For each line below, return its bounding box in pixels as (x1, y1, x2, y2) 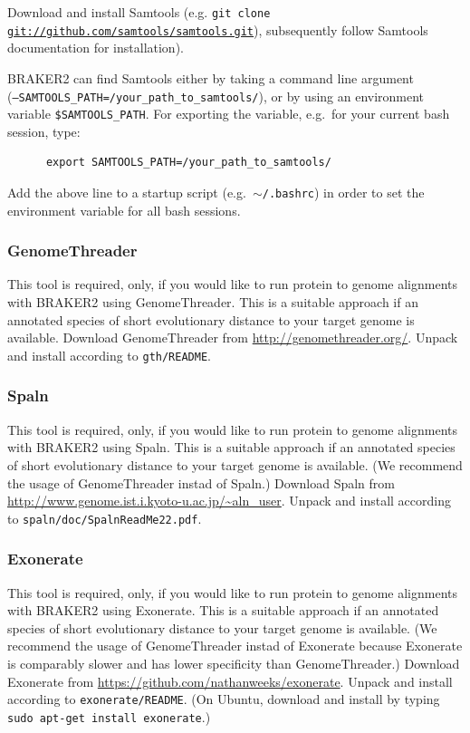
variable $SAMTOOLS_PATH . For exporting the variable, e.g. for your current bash (7, 104, 450, 123)
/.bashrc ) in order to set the (262, 183, 425, 201)
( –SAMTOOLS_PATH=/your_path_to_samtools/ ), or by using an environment (7, 86, 425, 105)
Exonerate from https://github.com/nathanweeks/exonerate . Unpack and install (7, 671, 453, 690)
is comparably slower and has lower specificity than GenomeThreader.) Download (7, 653, 460, 672)
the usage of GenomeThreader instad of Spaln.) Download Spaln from (7, 473, 395, 492)
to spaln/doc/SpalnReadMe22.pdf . (7, 508, 202, 527)
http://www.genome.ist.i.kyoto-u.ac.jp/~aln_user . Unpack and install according (7, 491, 451, 510)
